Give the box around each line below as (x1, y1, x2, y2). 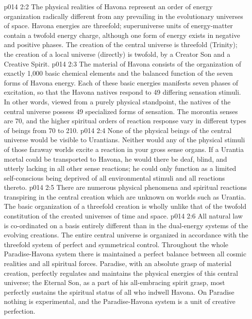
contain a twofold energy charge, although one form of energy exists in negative (4, 30, 240, 40)
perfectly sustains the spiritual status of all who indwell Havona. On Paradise (4, 286, 235, 297)
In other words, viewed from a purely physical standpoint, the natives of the (4, 96, 231, 106)
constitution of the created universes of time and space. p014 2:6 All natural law (4, 211, 243, 221)
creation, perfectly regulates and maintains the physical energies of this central (4, 268, 238, 278)
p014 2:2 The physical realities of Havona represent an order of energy (4, 1, 213, 11)
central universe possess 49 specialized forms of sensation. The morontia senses (4, 106, 238, 116)
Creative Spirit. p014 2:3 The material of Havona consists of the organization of (4, 58, 241, 68)
